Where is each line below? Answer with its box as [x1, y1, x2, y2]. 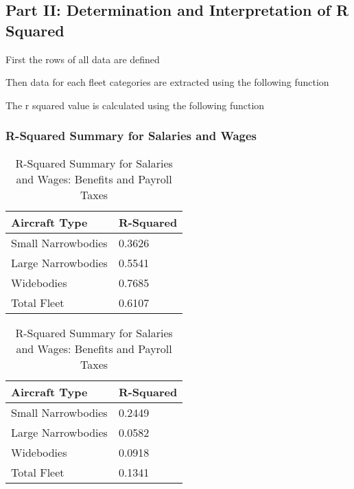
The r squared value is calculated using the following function [5, 98, 265, 112]
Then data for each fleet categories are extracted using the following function [5, 75, 329, 89]
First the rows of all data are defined [5, 52, 160, 66]
